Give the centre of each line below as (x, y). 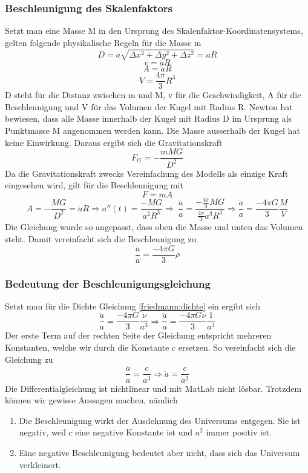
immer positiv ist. (239, 432)
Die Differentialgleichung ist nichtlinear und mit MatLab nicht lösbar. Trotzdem (153, 388)
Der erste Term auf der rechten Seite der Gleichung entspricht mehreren (138, 335)
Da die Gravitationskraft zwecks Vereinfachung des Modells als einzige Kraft (147, 173)
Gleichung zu (29, 359)
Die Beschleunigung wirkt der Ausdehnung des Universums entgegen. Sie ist (160, 420)
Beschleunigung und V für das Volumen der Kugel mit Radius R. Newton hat (149, 106)
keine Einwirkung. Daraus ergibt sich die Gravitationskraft (114, 142)
